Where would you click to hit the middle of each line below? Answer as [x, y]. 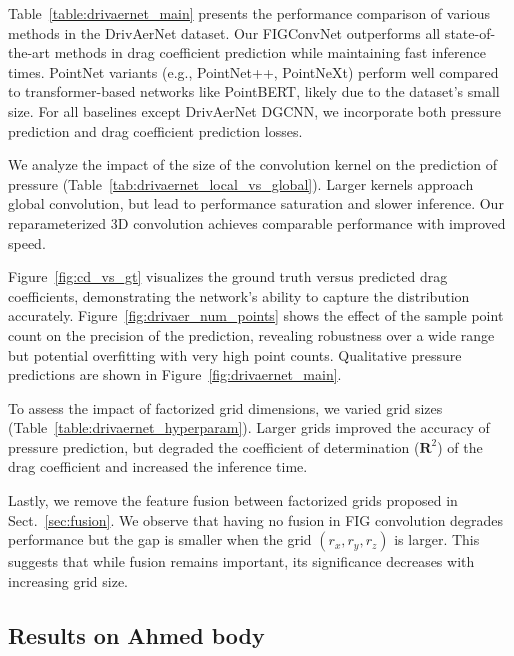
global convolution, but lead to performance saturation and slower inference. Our [256, 203]
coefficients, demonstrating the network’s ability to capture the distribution [239, 295]
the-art [29, 52]
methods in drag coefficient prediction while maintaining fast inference [270, 52]
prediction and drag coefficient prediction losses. [155, 130]
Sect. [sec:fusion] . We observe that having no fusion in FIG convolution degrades [256, 519]
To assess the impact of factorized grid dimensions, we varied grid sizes [225, 407]
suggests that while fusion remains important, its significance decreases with [241, 561]
